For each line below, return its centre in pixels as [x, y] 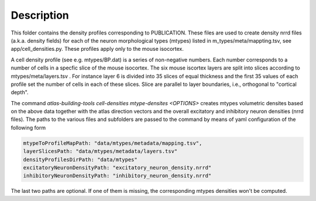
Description [40, 15]
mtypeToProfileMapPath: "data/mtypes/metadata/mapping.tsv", [113, 143]
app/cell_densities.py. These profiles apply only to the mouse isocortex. [97, 49]
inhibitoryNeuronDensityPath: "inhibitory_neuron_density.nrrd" [117, 176]
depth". [20, 92]
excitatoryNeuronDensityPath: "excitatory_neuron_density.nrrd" [117, 167]
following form [28, 127]
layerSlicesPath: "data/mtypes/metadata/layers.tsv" [100, 151]
